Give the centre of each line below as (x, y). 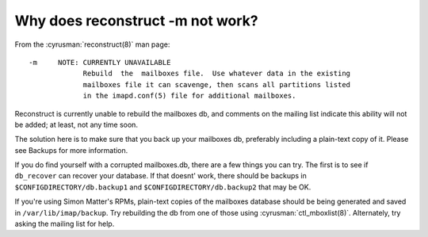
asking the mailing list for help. (65, 224)
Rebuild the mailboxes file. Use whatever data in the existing (217, 74)
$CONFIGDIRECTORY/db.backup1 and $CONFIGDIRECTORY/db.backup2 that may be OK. (163, 187)
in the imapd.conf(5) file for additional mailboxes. (189, 96)
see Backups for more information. (71, 150)
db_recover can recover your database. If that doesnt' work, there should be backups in (160, 176)
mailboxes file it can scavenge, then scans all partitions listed (217, 84)
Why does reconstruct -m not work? (137, 21)
